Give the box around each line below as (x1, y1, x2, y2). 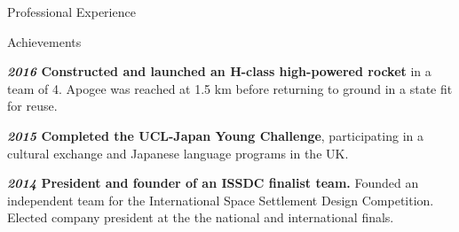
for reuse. (7, 97, 58, 115)
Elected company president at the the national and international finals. (7, 208, 394, 227)
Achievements (7, 32, 82, 50)
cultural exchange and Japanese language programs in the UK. (7, 143, 349, 162)
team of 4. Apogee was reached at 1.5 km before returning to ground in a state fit (7, 79, 453, 97)
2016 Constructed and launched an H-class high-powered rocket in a (7, 62, 431, 81)
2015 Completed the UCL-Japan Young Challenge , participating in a (7, 126, 423, 144)
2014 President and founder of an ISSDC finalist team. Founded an (7, 174, 419, 192)
